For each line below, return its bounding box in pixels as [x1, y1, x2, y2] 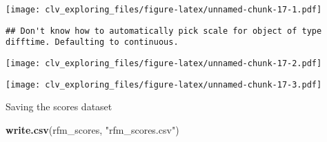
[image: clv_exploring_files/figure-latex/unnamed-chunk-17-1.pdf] [6, 5, 322, 14]
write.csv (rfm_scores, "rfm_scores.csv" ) [6, 122, 179, 136]
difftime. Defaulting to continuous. [6, 37, 179, 48]
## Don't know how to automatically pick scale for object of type [6, 26, 322, 36]
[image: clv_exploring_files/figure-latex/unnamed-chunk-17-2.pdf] [6, 58, 322, 68]
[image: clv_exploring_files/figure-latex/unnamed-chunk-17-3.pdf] [6, 79, 322, 90]
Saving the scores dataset [6, 99, 112, 114]
